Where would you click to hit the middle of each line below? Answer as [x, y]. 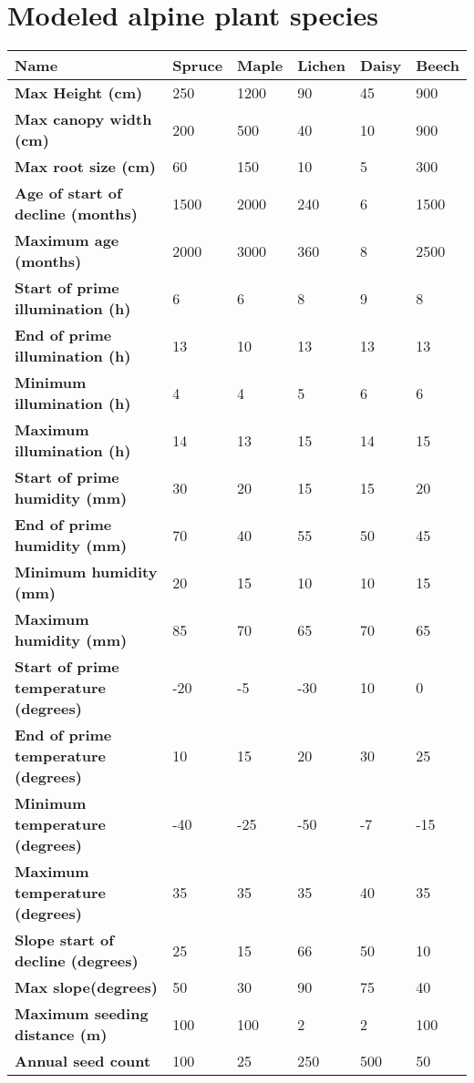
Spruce [198, 66]
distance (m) [61, 1035]
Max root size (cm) [85, 167]
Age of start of [68, 193]
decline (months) [77, 214]
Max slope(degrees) [86, 987]
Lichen [322, 66]
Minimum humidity [86, 572]
